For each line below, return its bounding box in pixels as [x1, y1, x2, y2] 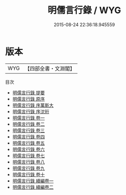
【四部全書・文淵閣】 [25, 65, 75, 72]
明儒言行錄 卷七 [12, 152, 45, 159]
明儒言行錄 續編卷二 [12, 184, 54, 190]
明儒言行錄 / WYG [47, 5, 121, 16]
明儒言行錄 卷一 [12, 114, 45, 121]
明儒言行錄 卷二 [12, 121, 45, 127]
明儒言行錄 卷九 [12, 165, 45, 171]
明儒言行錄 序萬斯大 [12, 102, 54, 108]
